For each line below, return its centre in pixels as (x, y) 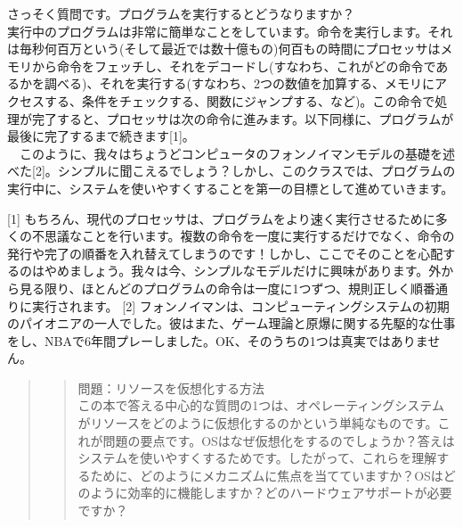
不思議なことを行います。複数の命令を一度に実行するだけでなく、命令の (243, 236)
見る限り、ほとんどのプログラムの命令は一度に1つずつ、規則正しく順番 (227, 288)
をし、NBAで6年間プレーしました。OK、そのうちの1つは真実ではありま (218, 340)
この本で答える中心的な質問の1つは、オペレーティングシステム (261, 405)
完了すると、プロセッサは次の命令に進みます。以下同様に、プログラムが (243, 118)
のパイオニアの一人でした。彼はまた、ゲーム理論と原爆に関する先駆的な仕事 (231, 323)
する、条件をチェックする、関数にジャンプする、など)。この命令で (240, 100)
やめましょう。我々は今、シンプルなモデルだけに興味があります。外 (243, 271)
